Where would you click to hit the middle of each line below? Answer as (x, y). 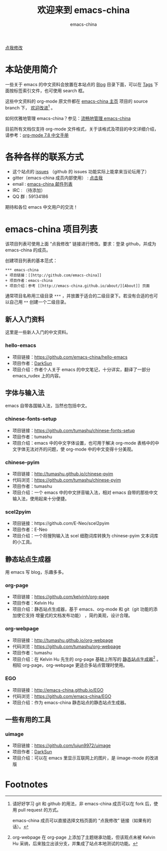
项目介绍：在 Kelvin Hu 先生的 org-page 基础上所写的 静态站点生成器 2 (84, 659)
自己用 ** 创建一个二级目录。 (39, 302)
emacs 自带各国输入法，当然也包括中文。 (47, 406)
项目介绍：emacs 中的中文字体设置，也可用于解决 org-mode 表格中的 (83, 443)
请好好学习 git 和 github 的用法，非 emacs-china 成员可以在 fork (78, 804)
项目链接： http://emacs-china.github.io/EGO (58, 690)
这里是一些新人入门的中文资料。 (38, 332)
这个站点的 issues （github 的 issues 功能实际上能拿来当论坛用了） (81, 172)
